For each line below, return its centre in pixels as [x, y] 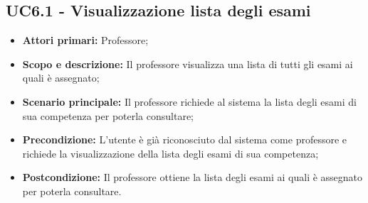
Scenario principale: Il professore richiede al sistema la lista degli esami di [189, 101]
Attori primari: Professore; [85, 40]
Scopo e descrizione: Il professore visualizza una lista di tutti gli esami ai [188, 64]
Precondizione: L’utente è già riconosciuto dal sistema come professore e [185, 139]
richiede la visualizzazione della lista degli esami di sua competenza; [170, 153]
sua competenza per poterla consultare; [108, 115]
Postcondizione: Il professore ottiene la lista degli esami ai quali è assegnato [193, 177]
